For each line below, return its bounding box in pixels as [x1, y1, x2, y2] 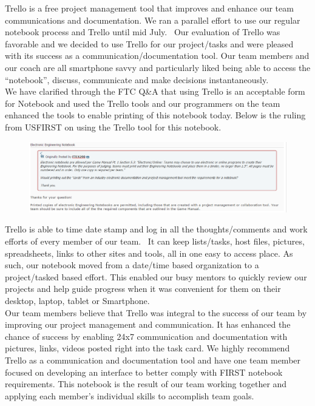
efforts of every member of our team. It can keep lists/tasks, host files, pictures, [5, 235, 305, 248]
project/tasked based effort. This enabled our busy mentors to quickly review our [5, 270, 307, 283]
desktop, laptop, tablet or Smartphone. [5, 294, 150, 307]
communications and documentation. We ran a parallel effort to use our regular [5, 13, 300, 26]
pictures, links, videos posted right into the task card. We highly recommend [5, 342, 290, 354]
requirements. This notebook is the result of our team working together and [5, 377, 287, 390]
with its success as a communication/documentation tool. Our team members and [5, 49, 310, 62]
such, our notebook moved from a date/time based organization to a [5, 259, 259, 271]
